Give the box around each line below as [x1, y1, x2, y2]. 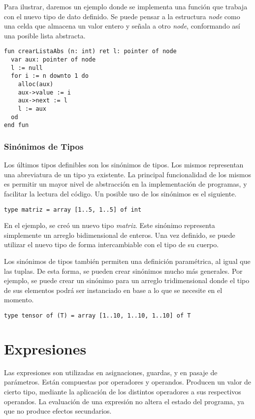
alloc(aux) [18, 81, 54, 88]
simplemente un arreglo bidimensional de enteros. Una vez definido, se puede [4, 229, 235, 240]
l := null [11, 64, 43, 71]
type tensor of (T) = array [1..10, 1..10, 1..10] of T [4, 312, 191, 319]
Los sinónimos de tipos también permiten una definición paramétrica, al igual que [4, 256, 251, 266]
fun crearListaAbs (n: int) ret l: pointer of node [4, 48, 177, 55]
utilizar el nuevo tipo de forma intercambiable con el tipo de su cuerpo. [4, 239, 219, 250]
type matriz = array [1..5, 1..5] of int [4, 206, 142, 213]
